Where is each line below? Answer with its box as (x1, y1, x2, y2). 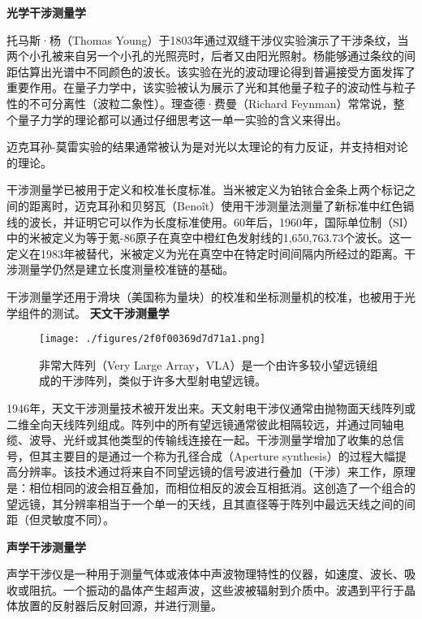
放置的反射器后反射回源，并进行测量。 (17, 597, 222, 614)
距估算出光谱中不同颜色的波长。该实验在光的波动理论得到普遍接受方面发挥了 (6, 63, 416, 80)
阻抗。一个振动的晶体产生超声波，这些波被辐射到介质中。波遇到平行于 (28, 581, 404, 598)
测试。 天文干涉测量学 (51, 304, 170, 321)
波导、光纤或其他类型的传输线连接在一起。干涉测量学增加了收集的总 (28, 431, 393, 448)
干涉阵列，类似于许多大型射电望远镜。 (61, 372, 266, 389)
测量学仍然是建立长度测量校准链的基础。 (17, 261, 234, 278)
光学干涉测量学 (6, 4, 86, 20)
